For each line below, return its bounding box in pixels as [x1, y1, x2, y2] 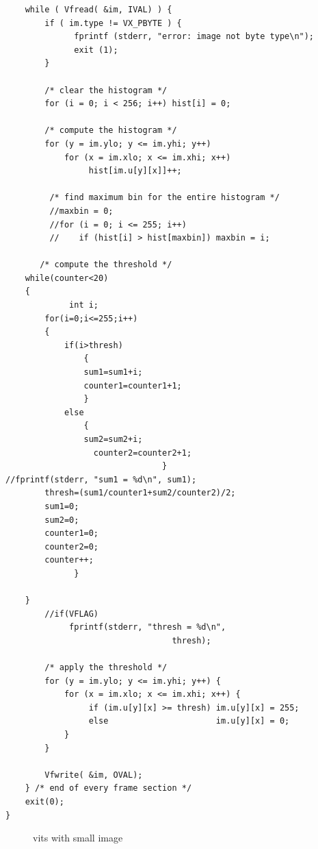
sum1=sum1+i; [83, 367, 143, 378]
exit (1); [74, 45, 118, 55]
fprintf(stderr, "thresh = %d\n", [69, 622, 226, 632]
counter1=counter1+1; [83, 380, 182, 391]
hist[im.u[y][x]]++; [88, 166, 182, 176]
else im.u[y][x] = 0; [88, 716, 290, 726]
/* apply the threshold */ [44, 663, 168, 673]
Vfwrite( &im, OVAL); [44, 770, 143, 780]
